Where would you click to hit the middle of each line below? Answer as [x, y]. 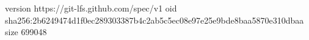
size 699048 [26, 32]
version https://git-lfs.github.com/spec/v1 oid [91, 8]
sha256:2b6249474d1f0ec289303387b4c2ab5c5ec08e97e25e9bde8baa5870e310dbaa [154, 20]
